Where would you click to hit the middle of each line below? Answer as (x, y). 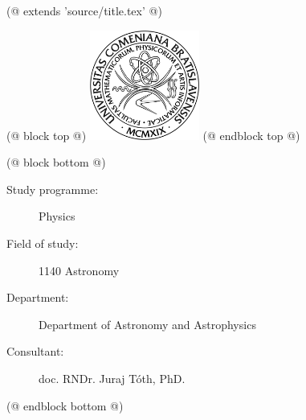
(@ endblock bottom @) (65, 405)
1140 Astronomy (79, 270)
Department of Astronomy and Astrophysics (147, 324)
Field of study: (43, 243)
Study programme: (53, 189)
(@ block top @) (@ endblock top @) (153, 135)
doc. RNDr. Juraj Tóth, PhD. (112, 378)
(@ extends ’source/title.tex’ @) (84, 10)
